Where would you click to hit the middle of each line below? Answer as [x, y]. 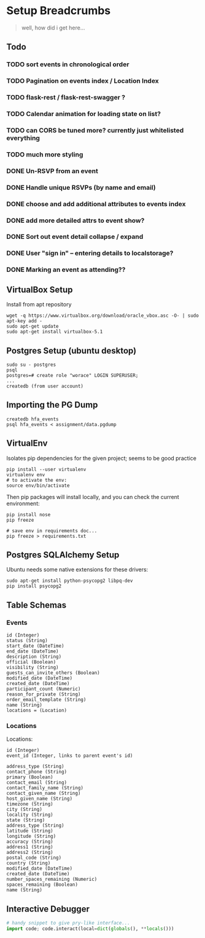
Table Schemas [36, 605]
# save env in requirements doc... [52, 531]
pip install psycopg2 [34, 586]
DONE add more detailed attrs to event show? [75, 220]
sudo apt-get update [33, 327]
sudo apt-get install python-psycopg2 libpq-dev [70, 581]
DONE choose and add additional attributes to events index [96, 204]
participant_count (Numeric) [44, 689]
